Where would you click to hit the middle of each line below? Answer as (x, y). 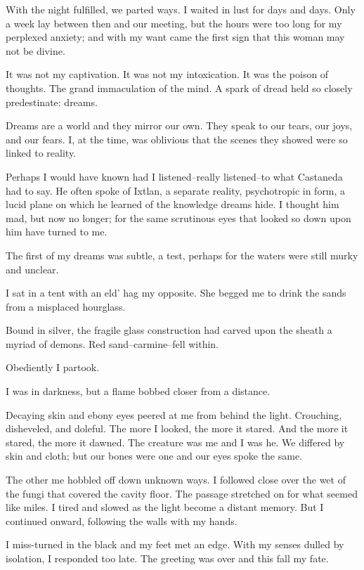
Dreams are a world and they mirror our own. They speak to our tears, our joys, (179, 125)
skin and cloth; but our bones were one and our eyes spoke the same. (154, 456)
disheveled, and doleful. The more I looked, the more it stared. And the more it (177, 428)
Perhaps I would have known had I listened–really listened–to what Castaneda (174, 176)
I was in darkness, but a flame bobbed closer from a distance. (138, 391)
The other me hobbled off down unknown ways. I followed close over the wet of (176, 480)
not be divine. (35, 50)
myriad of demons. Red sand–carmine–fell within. (112, 343)
